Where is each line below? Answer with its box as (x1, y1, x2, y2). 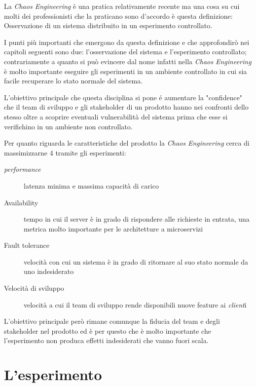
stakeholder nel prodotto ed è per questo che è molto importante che (4, 325, 211, 336)
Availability (4, 197, 38, 207)
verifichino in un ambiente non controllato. (4, 121, 133, 131)
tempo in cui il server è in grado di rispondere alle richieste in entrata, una (24, 214, 250, 224)
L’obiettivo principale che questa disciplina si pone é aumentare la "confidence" (4, 92, 243, 102)
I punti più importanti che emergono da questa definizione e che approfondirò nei (4, 37, 250, 47)
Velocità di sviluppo (4, 283, 64, 293)
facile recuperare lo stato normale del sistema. (4, 76, 143, 86)
